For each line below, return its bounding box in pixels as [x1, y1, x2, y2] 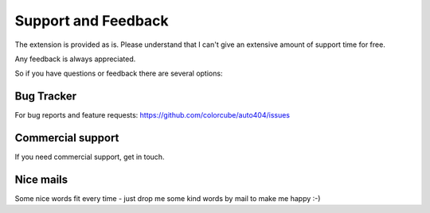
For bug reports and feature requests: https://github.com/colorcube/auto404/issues [14, 110, 291, 120]
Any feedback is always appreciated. [14, 54, 136, 64]
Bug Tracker [14, 90, 77, 103]
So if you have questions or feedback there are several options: [14, 68, 223, 79]
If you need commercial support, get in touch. [14, 152, 165, 162]
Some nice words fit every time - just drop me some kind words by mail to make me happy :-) [14, 194, 321, 203]
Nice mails [14, 172, 68, 186]
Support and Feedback [14, 12, 169, 29]
